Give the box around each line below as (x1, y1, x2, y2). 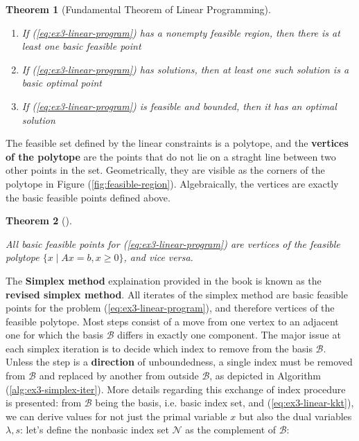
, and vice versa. (123, 250, 193, 264)
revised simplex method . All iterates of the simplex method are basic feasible (6, 287, 348, 301)
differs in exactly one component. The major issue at (117, 327, 341, 342)
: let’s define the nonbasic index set (19, 422, 169, 437)
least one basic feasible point (21, 39, 141, 53)
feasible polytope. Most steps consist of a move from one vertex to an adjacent (6, 314, 339, 328)
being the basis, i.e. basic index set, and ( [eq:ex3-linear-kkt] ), (95, 395, 354, 410)
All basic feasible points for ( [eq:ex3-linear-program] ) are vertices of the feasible (6, 236, 340, 251)
